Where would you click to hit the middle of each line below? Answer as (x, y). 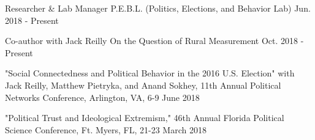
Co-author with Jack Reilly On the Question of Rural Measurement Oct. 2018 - (154, 41)
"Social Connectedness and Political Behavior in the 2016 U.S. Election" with (150, 73)
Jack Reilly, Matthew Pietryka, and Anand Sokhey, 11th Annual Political (143, 85)
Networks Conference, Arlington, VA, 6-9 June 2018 (102, 97)
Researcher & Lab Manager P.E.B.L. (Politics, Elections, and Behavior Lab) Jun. (158, 8)
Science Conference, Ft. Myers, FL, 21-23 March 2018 (106, 129)
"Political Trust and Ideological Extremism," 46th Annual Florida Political (145, 118)
